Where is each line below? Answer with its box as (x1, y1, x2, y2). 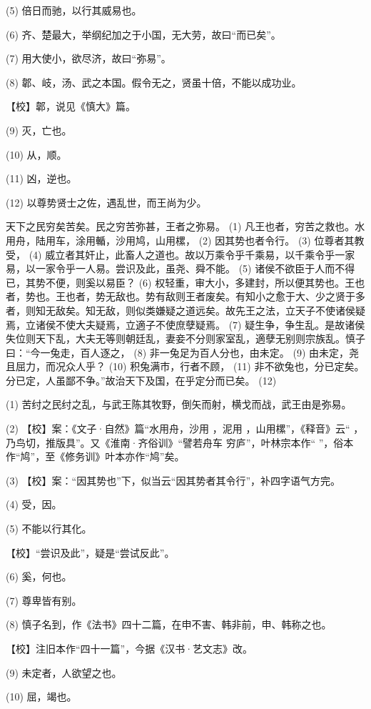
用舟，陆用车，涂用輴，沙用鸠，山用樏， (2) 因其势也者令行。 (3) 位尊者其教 (6, 232, 365, 247)
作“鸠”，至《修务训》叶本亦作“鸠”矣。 (6, 449, 185, 464)
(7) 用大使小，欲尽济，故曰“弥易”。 (6, 51, 171, 66)
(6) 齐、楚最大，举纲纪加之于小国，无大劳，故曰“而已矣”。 (6, 26, 281, 41)
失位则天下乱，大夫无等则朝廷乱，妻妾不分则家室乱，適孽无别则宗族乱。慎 (6, 331, 355, 346)
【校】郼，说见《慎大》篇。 (6, 99, 136, 114)
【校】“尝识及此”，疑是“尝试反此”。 (6, 545, 175, 560)
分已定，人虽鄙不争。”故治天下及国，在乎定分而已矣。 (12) (6, 372, 277, 387)
